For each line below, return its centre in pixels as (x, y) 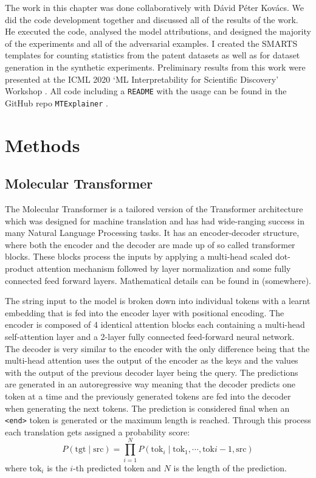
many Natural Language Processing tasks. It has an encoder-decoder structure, (152, 233)
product (19, 268)
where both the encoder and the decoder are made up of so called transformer (150, 244)
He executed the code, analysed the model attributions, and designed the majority (158, 31)
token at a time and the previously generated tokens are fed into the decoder (148, 396)
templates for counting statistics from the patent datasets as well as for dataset (153, 55)
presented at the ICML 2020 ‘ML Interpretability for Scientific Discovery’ (142, 79)
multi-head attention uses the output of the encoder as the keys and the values (152, 360)
